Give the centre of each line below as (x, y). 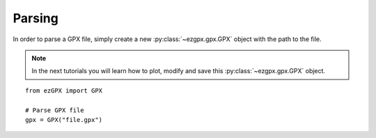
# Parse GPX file (55, 110)
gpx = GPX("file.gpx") (64, 120)
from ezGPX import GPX (64, 90)
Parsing (36, 18)
